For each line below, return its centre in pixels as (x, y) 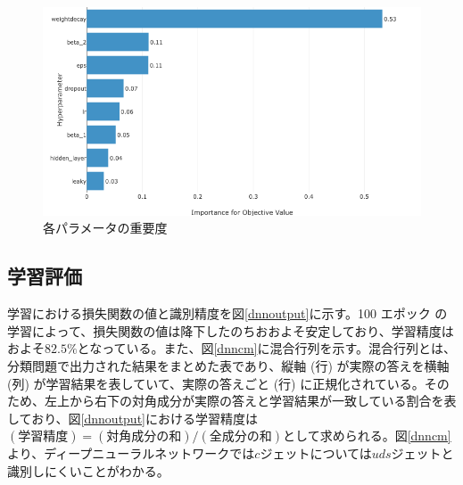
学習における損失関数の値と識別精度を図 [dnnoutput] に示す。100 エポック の (227, 313)
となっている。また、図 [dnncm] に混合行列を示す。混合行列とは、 (267, 348)
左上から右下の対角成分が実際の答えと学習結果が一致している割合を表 (250, 401)
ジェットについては (316, 453)
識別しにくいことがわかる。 (88, 470)
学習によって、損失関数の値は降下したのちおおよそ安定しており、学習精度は (231, 330)
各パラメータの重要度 (105, 228)
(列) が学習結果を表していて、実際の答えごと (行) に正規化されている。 (216, 383)
